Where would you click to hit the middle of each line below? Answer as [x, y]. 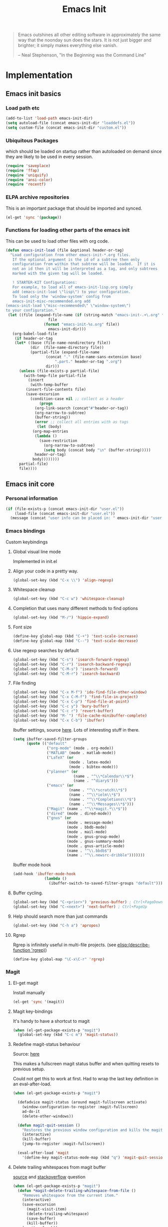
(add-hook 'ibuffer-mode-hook [44, 874]
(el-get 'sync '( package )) [34, 217]
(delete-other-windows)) [48, 1116]
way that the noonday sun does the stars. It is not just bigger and [84, 40]
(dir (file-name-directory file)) [67, 348]
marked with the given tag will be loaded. [58, 274]
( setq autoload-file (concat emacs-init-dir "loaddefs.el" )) [71, 123]
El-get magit [25, 983]
